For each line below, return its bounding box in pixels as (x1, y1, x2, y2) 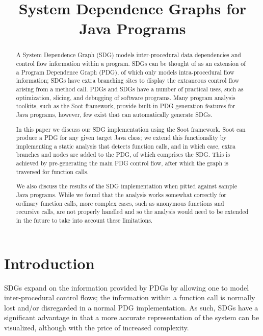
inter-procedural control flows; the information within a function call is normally (4, 292, 255, 303)
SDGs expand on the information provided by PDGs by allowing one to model (4, 282, 249, 293)
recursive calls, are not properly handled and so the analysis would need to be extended (16, 207, 249, 216)
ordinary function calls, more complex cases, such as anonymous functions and (16, 199, 224, 207)
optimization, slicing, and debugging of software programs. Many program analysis (16, 93, 235, 102)
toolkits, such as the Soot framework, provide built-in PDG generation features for (16, 102, 235, 110)
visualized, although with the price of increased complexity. (4, 322, 189, 332)
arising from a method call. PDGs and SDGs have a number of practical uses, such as (16, 84, 244, 93)
